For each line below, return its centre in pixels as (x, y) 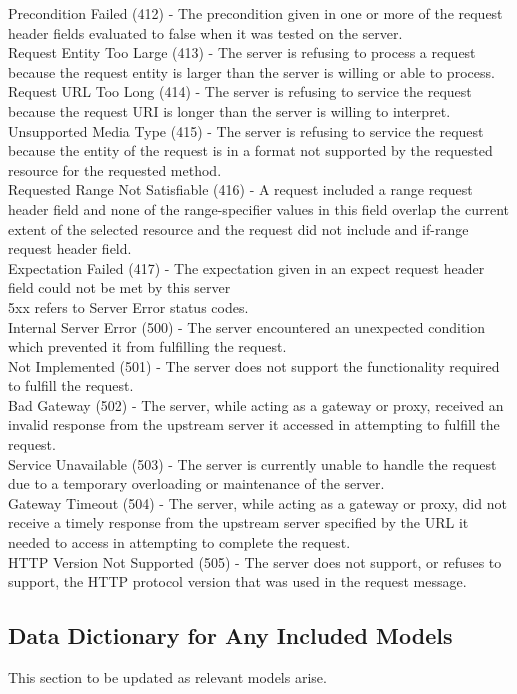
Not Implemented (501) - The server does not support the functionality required (254, 365)
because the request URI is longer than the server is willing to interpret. (229, 110)
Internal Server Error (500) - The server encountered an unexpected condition (247, 326)
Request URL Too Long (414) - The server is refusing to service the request (240, 91)
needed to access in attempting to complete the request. (179, 542)
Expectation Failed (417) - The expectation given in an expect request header (246, 267)
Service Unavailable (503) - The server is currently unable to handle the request (252, 463)
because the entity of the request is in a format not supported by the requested (250, 150)
